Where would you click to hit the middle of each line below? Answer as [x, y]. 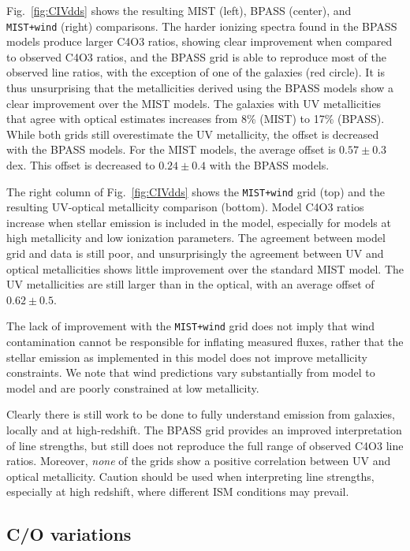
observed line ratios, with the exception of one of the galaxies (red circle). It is [196, 72]
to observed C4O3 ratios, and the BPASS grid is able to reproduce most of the [196, 56]
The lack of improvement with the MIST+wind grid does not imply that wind [191, 326]
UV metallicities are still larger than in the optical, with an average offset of [190, 284]
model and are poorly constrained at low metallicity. [133, 387]
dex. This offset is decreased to [81, 165]
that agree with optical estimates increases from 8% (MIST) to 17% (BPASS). [196, 119]
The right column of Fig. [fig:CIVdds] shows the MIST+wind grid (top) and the [196, 191]
